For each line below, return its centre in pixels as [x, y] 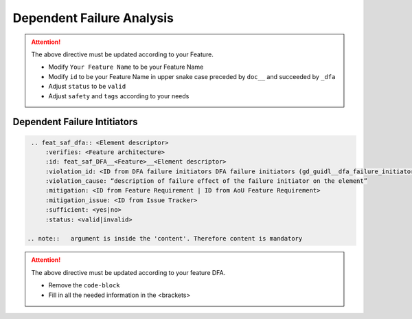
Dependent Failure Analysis [93, 18]
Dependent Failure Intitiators [75, 122]
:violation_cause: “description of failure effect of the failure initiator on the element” [206, 181]
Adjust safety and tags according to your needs [119, 96]
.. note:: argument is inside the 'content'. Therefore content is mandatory [165, 239]
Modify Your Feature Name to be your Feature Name [126, 67]
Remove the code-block [84, 285]
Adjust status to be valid [87, 87]
